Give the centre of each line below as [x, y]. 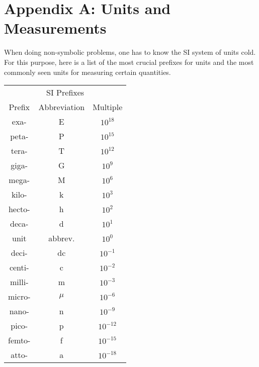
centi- [19, 267]
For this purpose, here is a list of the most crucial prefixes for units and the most [129, 62]
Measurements [55, 28]
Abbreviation [62, 107]
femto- [19, 340]
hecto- [19, 209]
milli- [19, 282]
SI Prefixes [65, 93]
